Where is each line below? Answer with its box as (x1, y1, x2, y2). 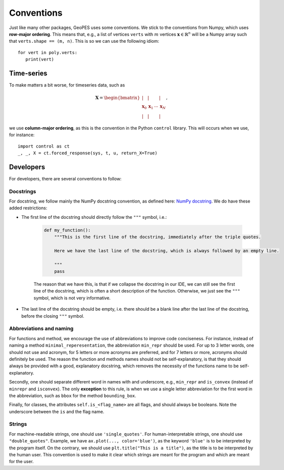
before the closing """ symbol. (21, 313, 84, 319)
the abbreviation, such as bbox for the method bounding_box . (9, 392, 137, 398)
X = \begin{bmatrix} (95, 95, 140, 101)
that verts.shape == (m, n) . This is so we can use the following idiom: (9, 38, 159, 44)
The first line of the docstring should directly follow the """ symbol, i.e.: (21, 214, 167, 220)
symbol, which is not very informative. (33, 295, 111, 301)
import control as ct (18, 143, 70, 149)
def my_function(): (44, 227, 91, 233)
